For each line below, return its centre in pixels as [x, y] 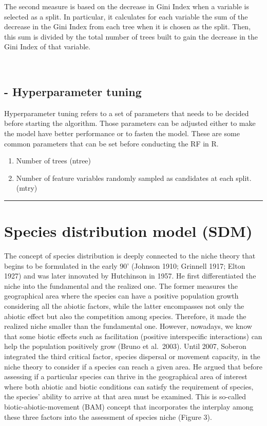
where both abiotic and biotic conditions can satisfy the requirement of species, [129, 386]
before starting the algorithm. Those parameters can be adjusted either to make [130, 123]
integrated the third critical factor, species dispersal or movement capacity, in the [132, 356]
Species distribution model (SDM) [128, 231]
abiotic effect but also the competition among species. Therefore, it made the [125, 316]
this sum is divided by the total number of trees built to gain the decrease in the [131, 36]
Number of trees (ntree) [54, 161]
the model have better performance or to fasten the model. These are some [122, 133]
